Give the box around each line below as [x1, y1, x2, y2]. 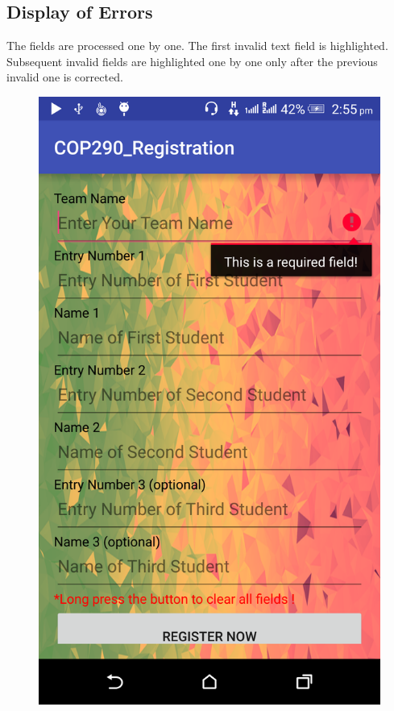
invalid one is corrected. [6, 69, 123, 85]
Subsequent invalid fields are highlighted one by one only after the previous [6, 52, 378, 69]
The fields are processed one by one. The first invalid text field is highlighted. [6, 37, 388, 54]
